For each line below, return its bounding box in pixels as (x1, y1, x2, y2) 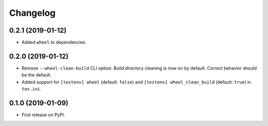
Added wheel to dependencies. (21, 40, 87, 45)
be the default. (21, 72, 52, 78)
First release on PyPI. (21, 112, 66, 118)
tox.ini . (21, 86, 42, 92)
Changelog (9, 7, 56, 18)
